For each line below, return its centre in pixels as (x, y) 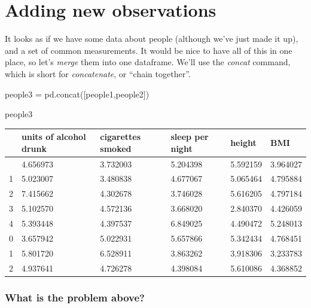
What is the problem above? (75, 297)
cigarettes (121, 137)
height (243, 142)
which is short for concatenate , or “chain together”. (98, 73)
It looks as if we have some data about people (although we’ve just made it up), (152, 39)
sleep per (190, 137)
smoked (116, 148)
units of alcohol (54, 137)
